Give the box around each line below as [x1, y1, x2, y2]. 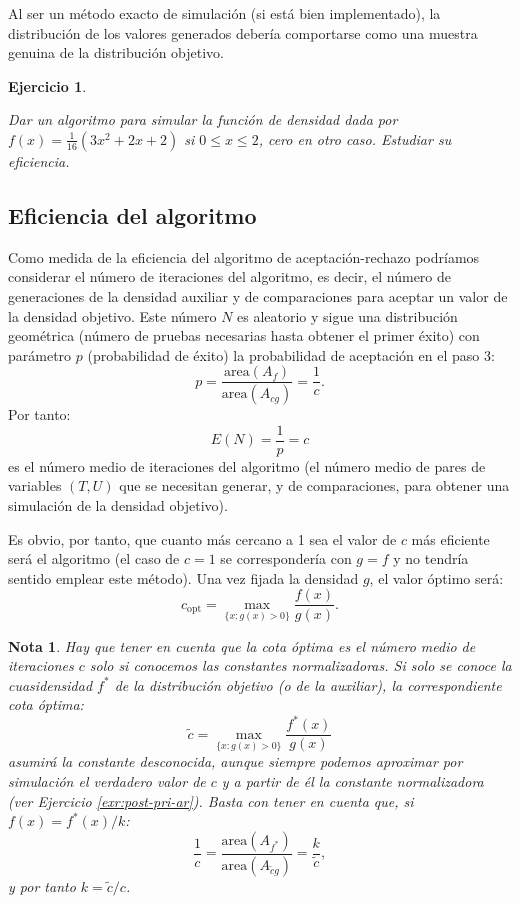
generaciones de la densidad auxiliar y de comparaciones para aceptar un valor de [8, 285, 508, 306]
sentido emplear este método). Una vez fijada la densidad [8, 567, 359, 588]
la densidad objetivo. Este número [8, 305, 217, 326]
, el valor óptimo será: [369, 567, 504, 588]
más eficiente [411, 528, 490, 549]
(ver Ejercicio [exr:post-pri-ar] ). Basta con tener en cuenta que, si [8, 790, 414, 811]
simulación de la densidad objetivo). [8, 495, 228, 516]
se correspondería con [220, 548, 352, 569]
